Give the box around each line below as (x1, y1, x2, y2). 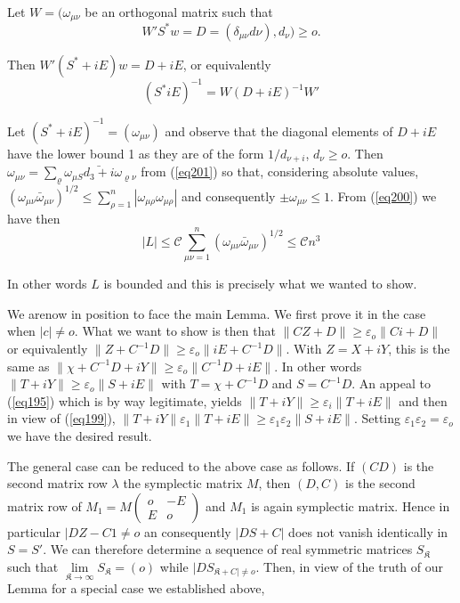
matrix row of (7, 496, 82, 515)
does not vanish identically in (288, 522, 448, 541)
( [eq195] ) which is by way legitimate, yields (7, 391, 242, 410)
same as (7, 356, 50, 375)
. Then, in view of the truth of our (255, 557, 444, 575)
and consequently (181, 186, 276, 205)
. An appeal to (351, 374, 431, 393)
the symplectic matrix (123, 474, 243, 493)
